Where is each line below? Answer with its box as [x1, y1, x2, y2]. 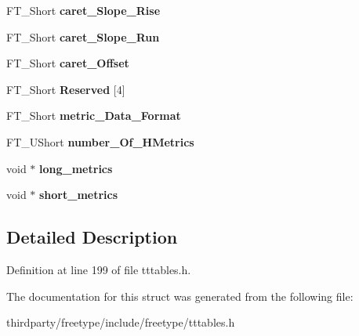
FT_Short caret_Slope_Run [6, 28, 160, 45]
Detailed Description [6, 225, 178, 249]
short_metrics [39, 186, 118, 203]
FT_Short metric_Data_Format [6, 107, 181, 124]
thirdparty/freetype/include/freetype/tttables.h [6, 314, 235, 331]
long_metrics [39, 160, 113, 176]
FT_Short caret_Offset [6, 55, 129, 71]
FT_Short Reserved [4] [6, 81, 125, 97]
